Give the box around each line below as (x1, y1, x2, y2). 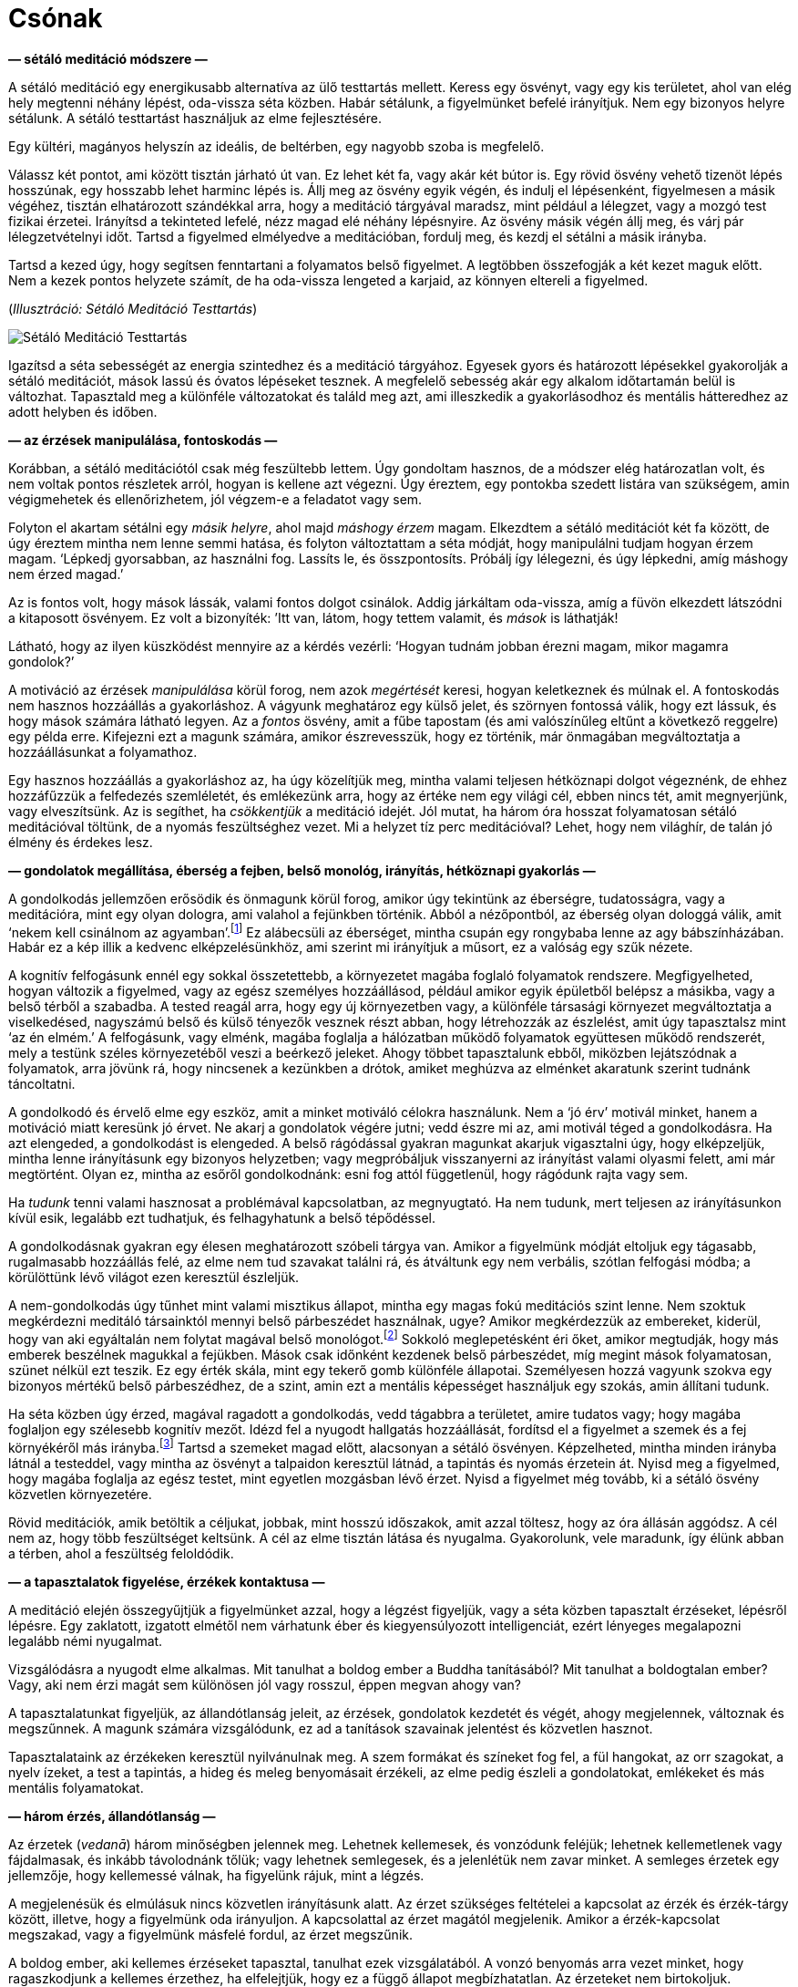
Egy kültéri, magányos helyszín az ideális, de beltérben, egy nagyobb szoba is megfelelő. (8, 138, 545, 154)
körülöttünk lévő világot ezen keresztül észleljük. (8, 1269, 300, 1286)
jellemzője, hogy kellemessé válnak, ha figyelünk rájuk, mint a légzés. (8, 1867, 425, 1883)
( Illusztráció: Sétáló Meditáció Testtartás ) (8, 300, 258, 316)
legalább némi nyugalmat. (8, 1632, 163, 1649)
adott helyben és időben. (8, 403, 158, 419)
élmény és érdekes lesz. (8, 833, 153, 850)
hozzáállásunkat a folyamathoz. (8, 743, 198, 760)
